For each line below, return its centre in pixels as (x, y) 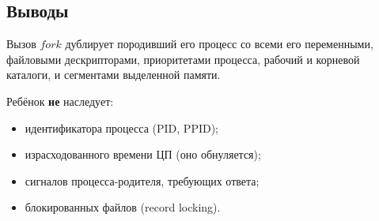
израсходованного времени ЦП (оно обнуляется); (143, 154)
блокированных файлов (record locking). (123, 207)
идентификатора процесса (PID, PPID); (122, 127)
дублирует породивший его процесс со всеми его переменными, (219, 44)
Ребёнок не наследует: (60, 101)
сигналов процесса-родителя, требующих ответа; (142, 180)
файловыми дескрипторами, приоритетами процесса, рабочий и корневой (183, 59)
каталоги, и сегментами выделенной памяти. (114, 75)
